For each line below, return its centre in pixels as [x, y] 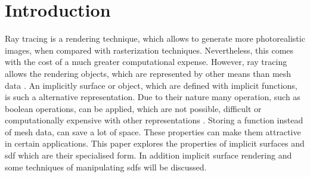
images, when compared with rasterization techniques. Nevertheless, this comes [149, 50]
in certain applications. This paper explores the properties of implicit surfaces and [155, 143]
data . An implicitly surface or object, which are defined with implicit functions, [151, 85]
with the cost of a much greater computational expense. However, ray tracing [146, 62]
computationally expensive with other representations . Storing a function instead [154, 120]
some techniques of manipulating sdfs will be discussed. [106, 167]
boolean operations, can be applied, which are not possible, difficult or [133, 108]
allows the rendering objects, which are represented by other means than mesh [148, 73]
